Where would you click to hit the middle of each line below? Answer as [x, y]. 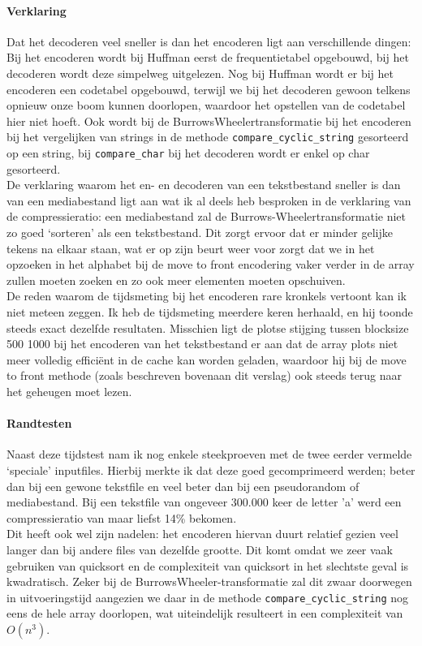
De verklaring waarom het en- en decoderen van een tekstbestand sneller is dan [204, 185]
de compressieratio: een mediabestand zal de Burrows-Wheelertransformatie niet [206, 216]
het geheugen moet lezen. [69, 391]
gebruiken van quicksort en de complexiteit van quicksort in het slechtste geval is [208, 565]
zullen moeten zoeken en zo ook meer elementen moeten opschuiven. [176, 280]
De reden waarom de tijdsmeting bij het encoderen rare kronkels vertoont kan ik [207, 296]
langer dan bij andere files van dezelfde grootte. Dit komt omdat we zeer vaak [200, 549]
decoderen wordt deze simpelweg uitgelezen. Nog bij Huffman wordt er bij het [200, 73]
